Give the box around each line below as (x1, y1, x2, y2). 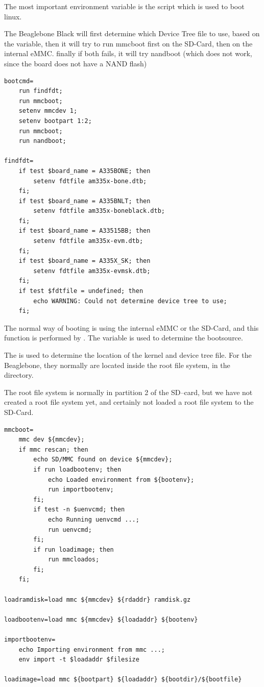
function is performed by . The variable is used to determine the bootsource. (4, 332, 243, 343)
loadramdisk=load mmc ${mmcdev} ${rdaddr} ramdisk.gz (4, 596, 191, 603)
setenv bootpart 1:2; (18, 117, 92, 125)
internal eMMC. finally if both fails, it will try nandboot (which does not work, (4, 48, 252, 59)
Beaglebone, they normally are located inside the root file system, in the (4, 359, 230, 370)
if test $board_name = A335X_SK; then (18, 257, 151, 265)
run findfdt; (18, 87, 63, 95)
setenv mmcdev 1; (18, 107, 78, 115)
